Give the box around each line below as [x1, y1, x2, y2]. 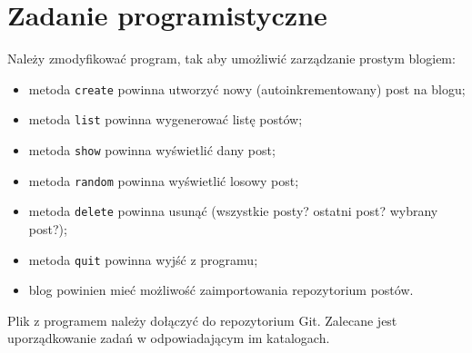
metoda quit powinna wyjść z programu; [28, 250, 258, 269]
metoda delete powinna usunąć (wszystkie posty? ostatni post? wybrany [28, 201, 438, 221]
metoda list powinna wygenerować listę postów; [28, 110, 303, 129]
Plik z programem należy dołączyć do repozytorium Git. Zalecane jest [7, 310, 397, 329]
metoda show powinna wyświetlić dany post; [28, 141, 276, 160]
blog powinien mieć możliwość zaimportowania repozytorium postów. [28, 280, 414, 299]
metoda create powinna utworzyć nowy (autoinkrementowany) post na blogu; [28, 79, 466, 98]
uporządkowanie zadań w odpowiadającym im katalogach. [7, 328, 330, 348]
